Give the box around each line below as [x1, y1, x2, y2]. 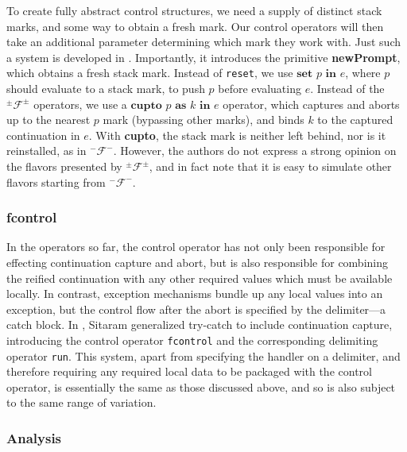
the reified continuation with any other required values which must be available [6, 269, 393, 286]
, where [345, 64, 381, 81]
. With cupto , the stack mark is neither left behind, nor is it [88, 126, 386, 143]
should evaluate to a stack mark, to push [6, 80, 205, 97]
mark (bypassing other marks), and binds [103, 111, 304, 128]
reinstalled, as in [6, 142, 87, 159]
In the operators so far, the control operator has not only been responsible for [6, 238, 386, 255]
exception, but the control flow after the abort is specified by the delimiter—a [6, 300, 386, 317]
